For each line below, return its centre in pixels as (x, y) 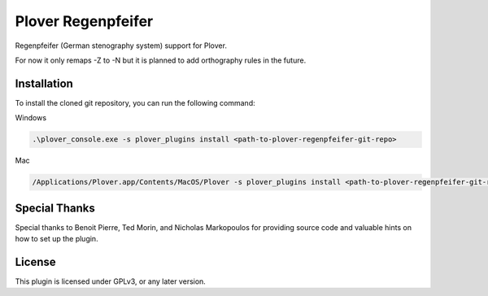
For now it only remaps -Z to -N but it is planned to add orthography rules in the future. (161, 60)
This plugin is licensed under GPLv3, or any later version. (111, 281)
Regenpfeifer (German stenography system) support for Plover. (121, 46)
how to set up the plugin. (57, 239)
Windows (31, 118)
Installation (44, 83)
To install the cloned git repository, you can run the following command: (135, 102)
